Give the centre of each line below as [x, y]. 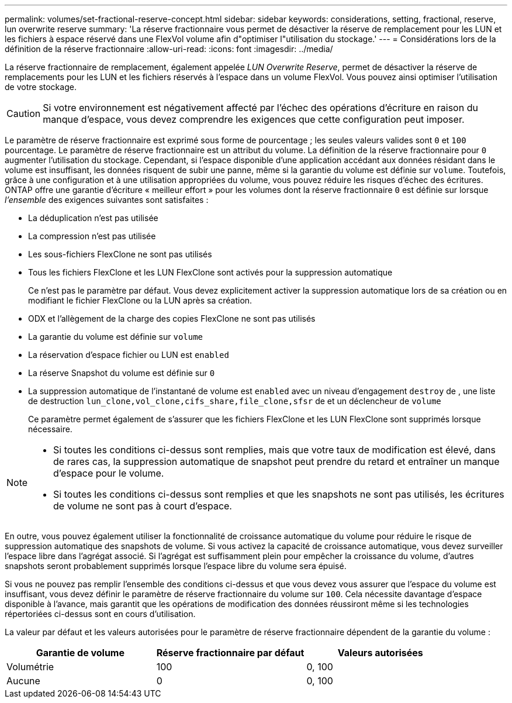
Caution [24, 113]
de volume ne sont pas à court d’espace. [143, 506]
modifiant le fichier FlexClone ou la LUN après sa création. [140, 300]
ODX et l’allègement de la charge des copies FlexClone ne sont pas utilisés [172, 318]
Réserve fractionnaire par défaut [230, 653]
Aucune [23, 681]
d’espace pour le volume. [109, 473]
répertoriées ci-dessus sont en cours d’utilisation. [100, 614]
